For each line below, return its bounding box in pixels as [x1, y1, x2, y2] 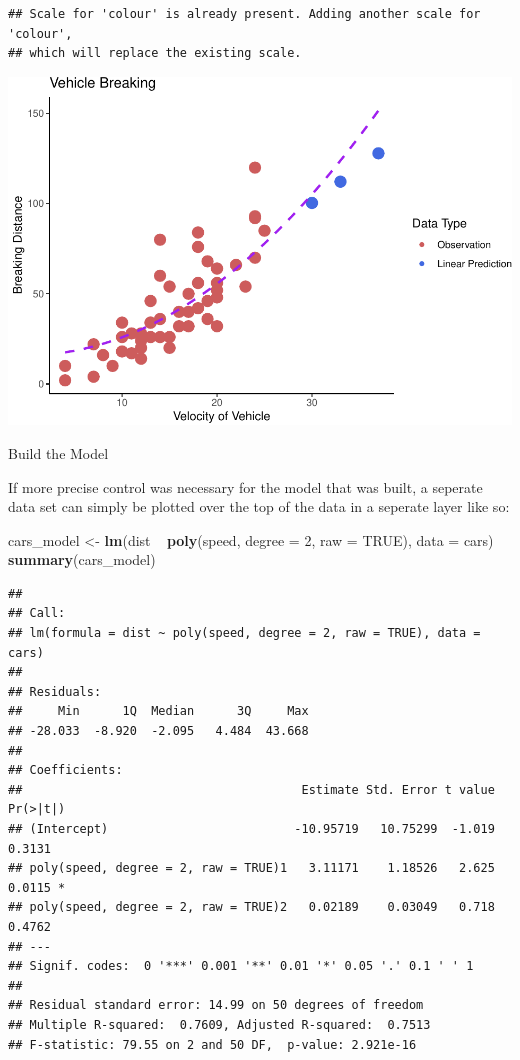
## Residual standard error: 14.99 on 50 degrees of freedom [8, 998, 424, 1013]
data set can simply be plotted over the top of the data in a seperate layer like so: [8, 496, 510, 517]
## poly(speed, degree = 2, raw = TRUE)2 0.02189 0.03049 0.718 [8, 900, 495, 915]
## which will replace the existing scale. [8, 46, 302, 61]
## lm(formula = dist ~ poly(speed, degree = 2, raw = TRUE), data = [8, 626, 481, 641]
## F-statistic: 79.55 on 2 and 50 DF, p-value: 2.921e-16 [8, 1037, 417, 1052]
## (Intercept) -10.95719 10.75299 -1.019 [8, 822, 495, 837]
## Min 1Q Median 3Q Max [8, 704, 309, 719]
